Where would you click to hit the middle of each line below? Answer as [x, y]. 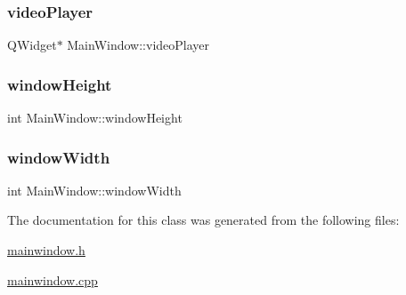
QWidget [32, 45]
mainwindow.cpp [53, 279]
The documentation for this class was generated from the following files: [203, 220]
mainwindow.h [46, 250]
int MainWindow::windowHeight [95, 118]
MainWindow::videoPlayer [138, 45]
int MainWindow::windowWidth [94, 190]
